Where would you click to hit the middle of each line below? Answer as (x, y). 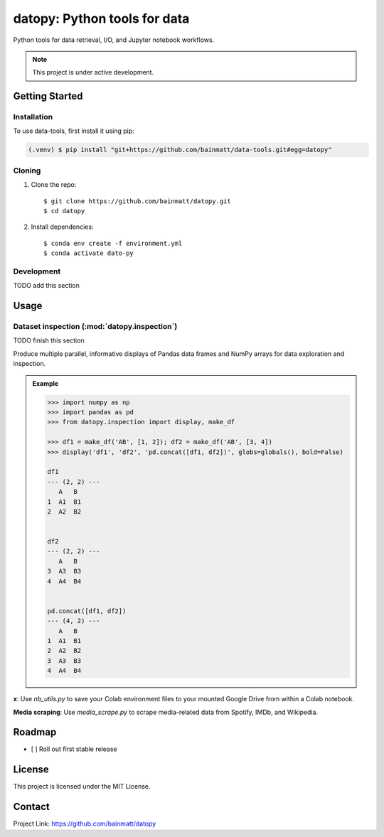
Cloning (27, 171)
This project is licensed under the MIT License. (82, 787)
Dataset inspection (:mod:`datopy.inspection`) (95, 327)
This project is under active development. (93, 72)
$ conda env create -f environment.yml (113, 243)
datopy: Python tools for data (101, 18)
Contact (31, 807)
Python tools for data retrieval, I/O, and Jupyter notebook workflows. (114, 40)
